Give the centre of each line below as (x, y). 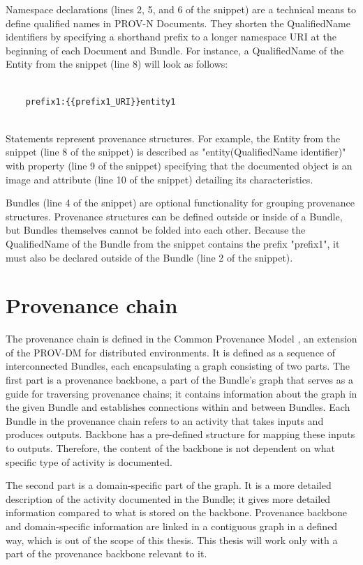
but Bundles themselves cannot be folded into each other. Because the (156, 230)
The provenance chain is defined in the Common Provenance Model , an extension (181, 339)
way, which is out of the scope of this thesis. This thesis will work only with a (172, 540)
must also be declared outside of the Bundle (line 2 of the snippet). (149, 257)
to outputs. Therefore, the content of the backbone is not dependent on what (170, 447)
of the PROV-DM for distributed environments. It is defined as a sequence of (171, 352)
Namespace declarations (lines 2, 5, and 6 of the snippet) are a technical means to (181, 9)
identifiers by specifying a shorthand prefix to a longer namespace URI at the (171, 37)
